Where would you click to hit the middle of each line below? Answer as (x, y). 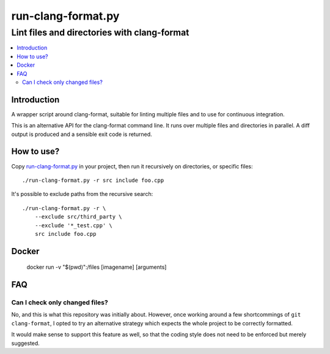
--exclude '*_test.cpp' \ (74, 225)
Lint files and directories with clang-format (100, 32)
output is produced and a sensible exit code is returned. (82, 134)
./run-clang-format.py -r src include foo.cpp (93, 180)
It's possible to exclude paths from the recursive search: (82, 194)
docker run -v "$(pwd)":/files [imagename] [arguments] (97, 267)
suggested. (25, 343)
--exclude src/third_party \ (78, 217)
